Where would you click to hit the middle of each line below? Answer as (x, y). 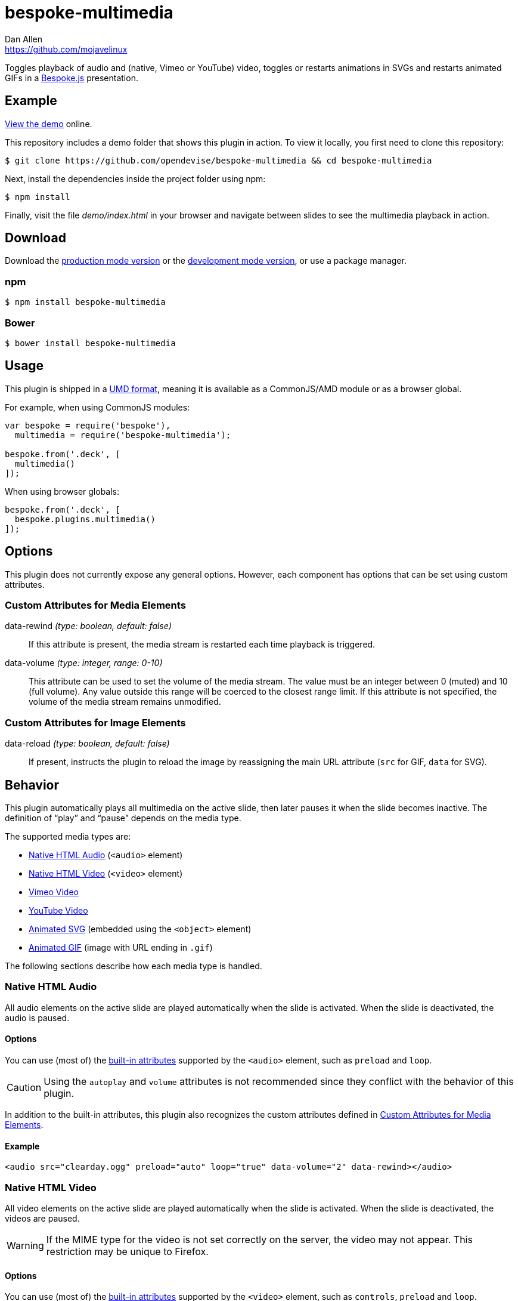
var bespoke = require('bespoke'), (88, 425)
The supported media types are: (68, 836)
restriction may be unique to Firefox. (127, 1251)
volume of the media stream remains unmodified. (125, 702)
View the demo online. (49, 124)
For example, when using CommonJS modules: (97, 407)
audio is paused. (37, 1018)
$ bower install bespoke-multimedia (90, 343)
